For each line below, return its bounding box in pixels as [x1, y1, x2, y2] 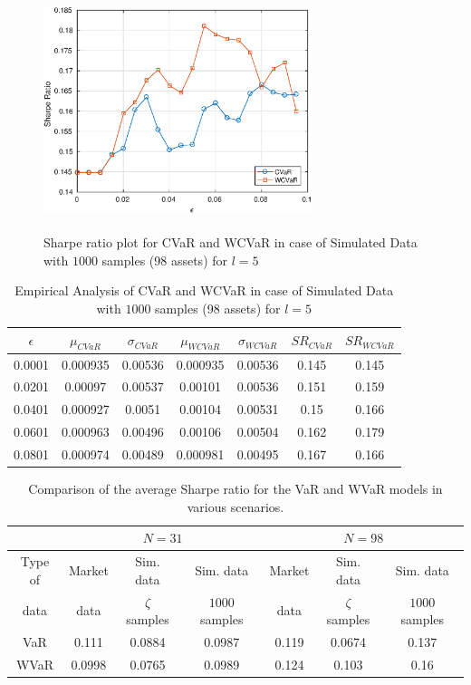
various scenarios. [187, 497, 284, 516]
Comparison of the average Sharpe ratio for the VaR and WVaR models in [28, 479, 443, 498]
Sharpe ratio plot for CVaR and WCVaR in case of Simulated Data [43, 233, 418, 252]
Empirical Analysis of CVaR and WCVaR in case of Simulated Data [14, 281, 394, 300]
